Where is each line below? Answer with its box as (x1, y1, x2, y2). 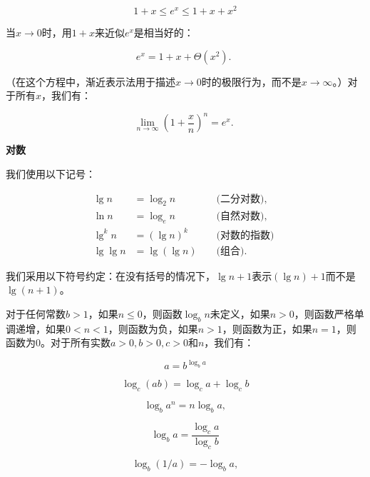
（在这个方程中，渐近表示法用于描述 (6, 74, 175, 89)
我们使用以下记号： (6, 166, 96, 181)
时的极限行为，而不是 (201, 74, 302, 89)
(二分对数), (216, 194, 267, 204)
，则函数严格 (294, 306, 354, 321)
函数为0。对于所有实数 (6, 335, 111, 350)
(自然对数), (216, 211, 267, 222)
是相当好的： (133, 25, 194, 40)
